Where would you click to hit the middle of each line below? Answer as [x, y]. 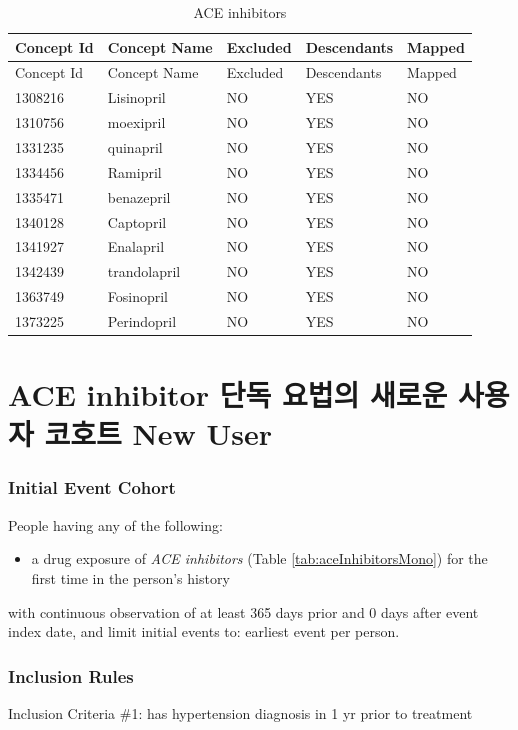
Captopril [137, 221]
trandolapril [144, 271]
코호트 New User [158, 433]
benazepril [139, 196]
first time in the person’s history [130, 577]
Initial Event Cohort [92, 487]
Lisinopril [136, 97]
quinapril [135, 146]
